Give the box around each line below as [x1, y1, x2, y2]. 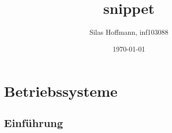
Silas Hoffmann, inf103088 [89, 27, 169, 37]
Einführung [4, 115, 63, 130]
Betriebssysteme [4, 81, 118, 101]
